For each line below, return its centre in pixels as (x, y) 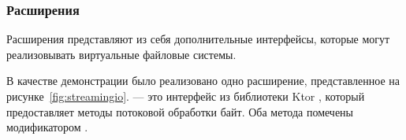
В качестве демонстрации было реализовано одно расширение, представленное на (203, 81)
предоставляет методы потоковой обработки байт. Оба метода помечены (180, 111)
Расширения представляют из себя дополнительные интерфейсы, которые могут (198, 39)
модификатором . (47, 127)
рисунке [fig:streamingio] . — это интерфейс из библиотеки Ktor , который (186, 96)
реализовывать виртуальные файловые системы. (121, 54)
